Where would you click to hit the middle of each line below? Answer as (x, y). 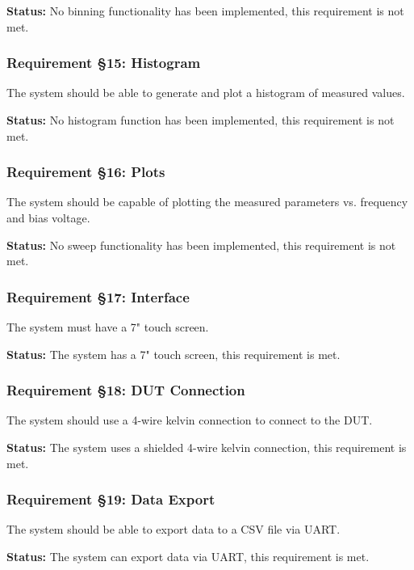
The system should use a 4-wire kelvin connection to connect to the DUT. (190, 420)
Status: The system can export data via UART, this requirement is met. (188, 556)
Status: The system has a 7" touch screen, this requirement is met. (174, 354)
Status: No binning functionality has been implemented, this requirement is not (205, 11)
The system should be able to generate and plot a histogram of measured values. (206, 93)
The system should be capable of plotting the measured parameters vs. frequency (207, 202)
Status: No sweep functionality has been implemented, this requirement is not (201, 245)
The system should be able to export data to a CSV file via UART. (174, 529)
